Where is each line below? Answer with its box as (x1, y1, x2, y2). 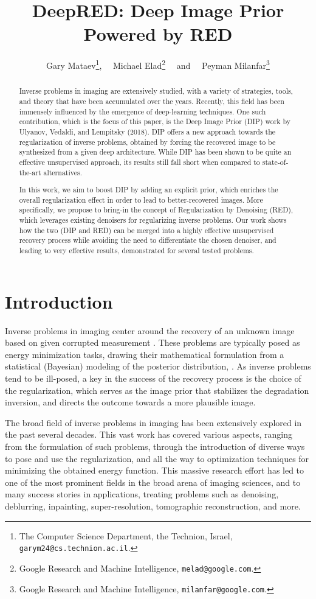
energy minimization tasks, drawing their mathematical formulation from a (5, 348, 284, 360)
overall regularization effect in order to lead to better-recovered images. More (19, 194, 263, 205)
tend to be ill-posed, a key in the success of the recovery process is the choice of (5, 372, 301, 385)
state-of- (262, 156, 289, 167)
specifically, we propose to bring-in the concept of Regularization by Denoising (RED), (19, 205, 294, 215)
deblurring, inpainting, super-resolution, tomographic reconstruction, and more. (5, 500, 301, 512)
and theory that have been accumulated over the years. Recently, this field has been (19, 96, 284, 107)
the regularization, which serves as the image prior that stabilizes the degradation (5, 384, 309, 396)
